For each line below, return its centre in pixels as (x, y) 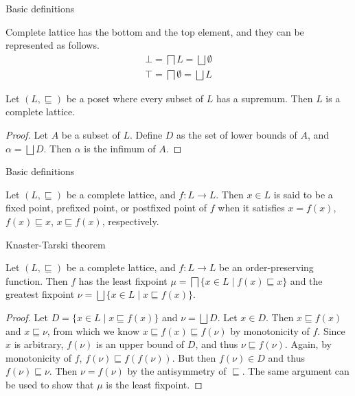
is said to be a (303, 194)
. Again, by (308, 344)
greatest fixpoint (40, 294)
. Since (331, 330)
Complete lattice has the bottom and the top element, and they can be (155, 31)
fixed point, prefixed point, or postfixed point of (106, 208)
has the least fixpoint (123, 280)
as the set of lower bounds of (237, 135)
